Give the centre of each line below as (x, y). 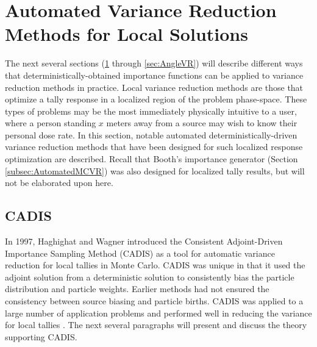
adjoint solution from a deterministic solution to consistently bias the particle (150, 277)
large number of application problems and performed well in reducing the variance (158, 313)
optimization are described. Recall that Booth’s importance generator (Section (151, 159)
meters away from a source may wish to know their (202, 123)
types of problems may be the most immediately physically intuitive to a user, (151, 111)
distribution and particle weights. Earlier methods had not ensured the (137, 289)
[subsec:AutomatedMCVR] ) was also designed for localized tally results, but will (155, 170)
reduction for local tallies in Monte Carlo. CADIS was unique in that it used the (155, 265)
